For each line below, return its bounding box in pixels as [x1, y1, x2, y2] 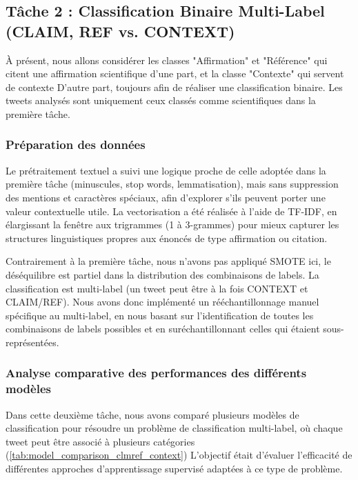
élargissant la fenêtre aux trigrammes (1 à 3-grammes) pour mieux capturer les [6, 217, 339, 232]
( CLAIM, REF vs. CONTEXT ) [6, 20, 235, 41]
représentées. [6, 334, 59, 349]
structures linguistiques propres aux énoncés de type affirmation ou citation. [6, 230, 328, 245]
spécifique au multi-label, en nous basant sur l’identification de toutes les [6, 308, 314, 322]
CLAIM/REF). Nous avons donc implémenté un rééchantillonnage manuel [6, 294, 319, 309]
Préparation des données [6, 136, 146, 153]
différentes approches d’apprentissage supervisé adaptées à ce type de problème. [6, 461, 343, 476]
